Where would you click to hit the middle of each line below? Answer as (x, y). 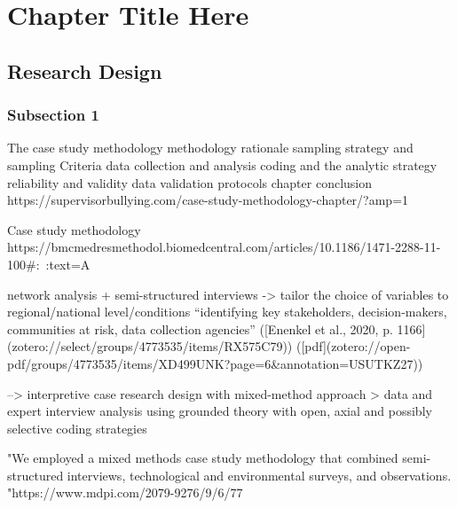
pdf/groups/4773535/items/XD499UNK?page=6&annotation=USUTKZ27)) (215, 363)
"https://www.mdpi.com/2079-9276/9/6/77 (125, 492)
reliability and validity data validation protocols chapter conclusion (189, 182)
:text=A (68, 264)
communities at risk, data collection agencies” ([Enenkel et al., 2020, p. (200, 328)
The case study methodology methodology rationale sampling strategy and (210, 148)
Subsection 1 (53, 115)
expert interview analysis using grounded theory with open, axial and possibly (220, 411)
